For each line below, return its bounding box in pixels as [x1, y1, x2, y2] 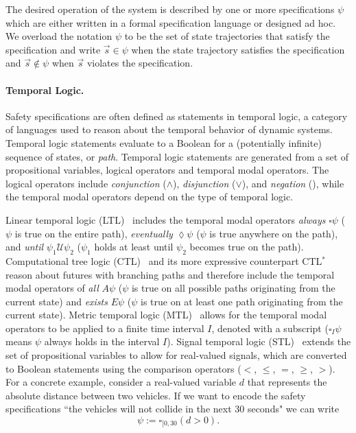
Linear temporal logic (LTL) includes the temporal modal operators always [5, 212, 326, 226]
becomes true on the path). [189, 239, 304, 254]
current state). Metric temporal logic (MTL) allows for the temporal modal [5, 307, 327, 322]
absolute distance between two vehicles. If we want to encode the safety [5, 388, 306, 402]
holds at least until [94, 239, 174, 254]
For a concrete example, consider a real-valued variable [5, 375, 237, 389]
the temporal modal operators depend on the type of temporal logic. [5, 189, 294, 204]
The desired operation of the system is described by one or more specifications [5, 2, 335, 16]
